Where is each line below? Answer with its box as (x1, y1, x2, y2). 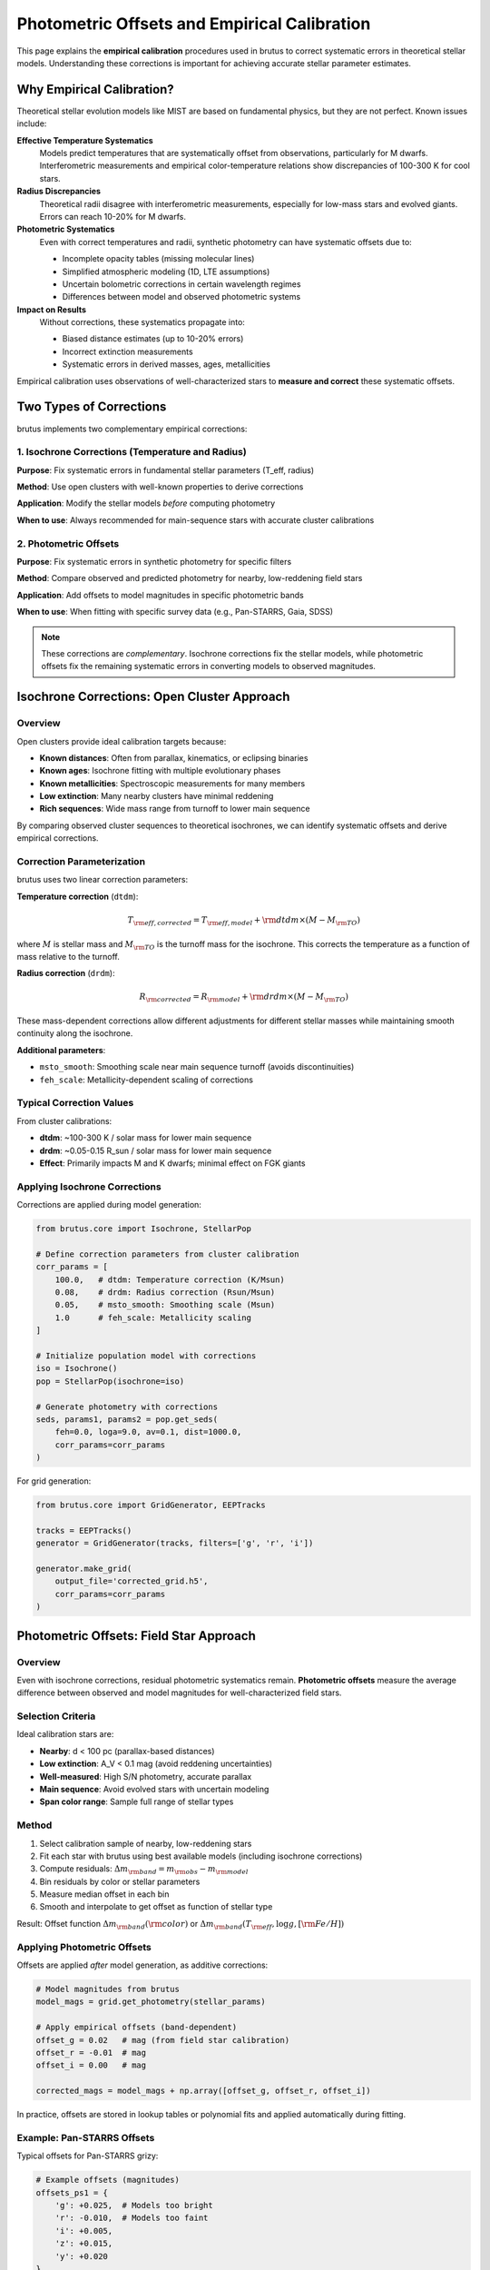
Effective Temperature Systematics (16, 134, 153, 145)
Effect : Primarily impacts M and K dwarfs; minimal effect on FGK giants (39, 1158, 306, 1169)
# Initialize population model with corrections (35, 1350, 257, 1361)
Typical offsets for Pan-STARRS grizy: (16, 2150, 159, 2161)
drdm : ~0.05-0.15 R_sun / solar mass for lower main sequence (39, 1145, 272, 1156)
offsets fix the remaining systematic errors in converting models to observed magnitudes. (41, 661, 377, 672)
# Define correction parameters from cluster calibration (35, 1248, 299, 1259)
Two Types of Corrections (16, 400, 167, 415)
